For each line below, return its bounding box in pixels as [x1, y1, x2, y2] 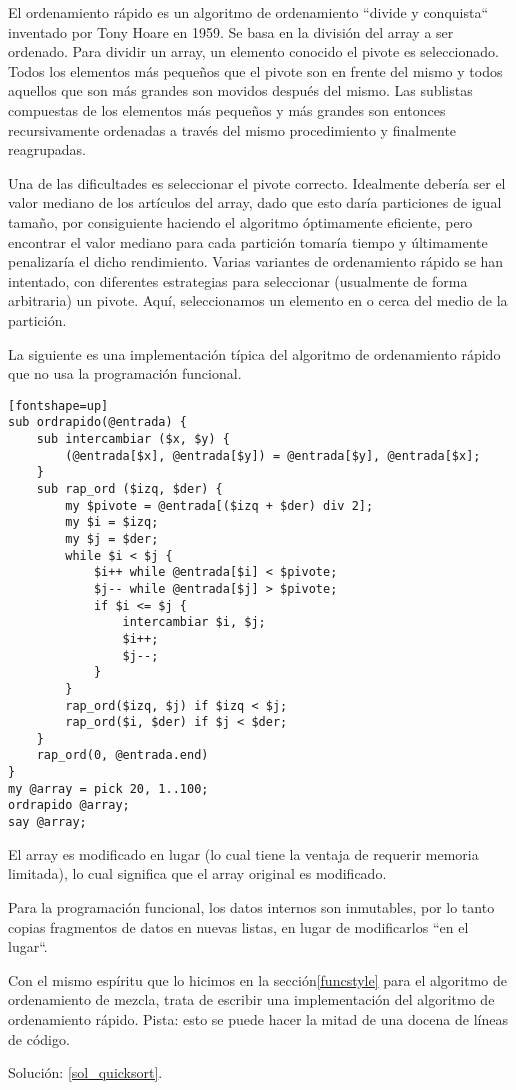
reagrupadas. [8, 139, 86, 160]
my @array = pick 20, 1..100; [8, 781, 209, 796]
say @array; [8, 815, 87, 830]
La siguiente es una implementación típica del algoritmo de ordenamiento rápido [8, 343, 501, 364]
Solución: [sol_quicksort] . [8, 1062, 163, 1083]
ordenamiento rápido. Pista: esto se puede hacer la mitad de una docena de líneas [8, 1008, 508, 1029]
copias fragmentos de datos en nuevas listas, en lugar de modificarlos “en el [8, 916, 469, 937]
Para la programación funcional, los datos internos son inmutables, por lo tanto [8, 896, 495, 917]
